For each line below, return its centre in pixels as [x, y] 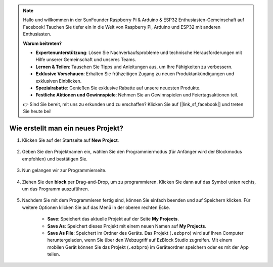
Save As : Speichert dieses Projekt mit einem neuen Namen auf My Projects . [127, 226]
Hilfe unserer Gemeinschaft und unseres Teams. [86, 60]
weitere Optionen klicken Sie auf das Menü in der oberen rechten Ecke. [96, 207]
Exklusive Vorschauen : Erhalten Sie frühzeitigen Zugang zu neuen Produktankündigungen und [135, 74]
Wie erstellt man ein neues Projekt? [66, 128]
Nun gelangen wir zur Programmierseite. [64, 170]
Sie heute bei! [37, 112]
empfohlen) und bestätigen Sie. [55, 158]
